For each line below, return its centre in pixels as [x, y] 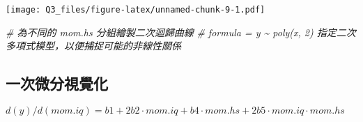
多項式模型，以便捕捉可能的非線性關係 [93, 46]
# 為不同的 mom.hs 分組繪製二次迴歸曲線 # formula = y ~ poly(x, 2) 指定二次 [181, 32]
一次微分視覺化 [57, 83]
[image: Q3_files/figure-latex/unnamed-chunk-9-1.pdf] [136, 10]
